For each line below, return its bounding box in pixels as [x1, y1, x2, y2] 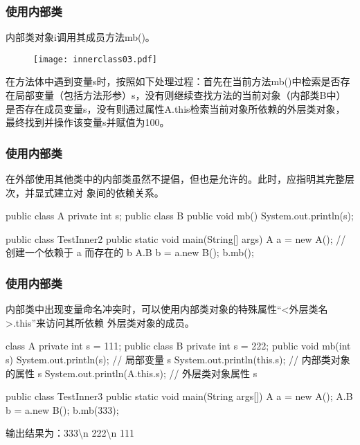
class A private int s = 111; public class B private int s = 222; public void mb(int [6, 338, 351, 353]
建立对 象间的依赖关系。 [53, 185, 164, 199]
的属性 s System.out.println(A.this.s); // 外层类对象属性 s [6, 365, 258, 380]
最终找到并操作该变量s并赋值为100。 [6, 115, 170, 129]
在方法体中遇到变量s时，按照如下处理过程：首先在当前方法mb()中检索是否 [6, 74, 341, 89]
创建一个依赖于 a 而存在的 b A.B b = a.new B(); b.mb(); [6, 245, 254, 260]
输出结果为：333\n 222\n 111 [6, 426, 134, 440]
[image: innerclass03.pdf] [33, 54, 157, 64]
